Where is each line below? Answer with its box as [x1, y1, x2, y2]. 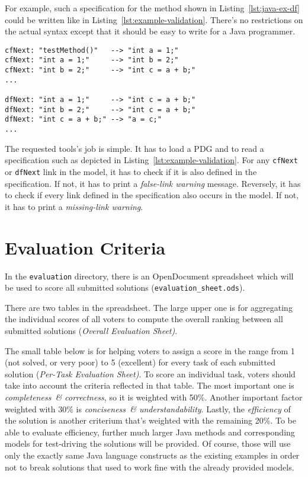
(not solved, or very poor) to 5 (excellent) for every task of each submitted [5, 356, 275, 368]
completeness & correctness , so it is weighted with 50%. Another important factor [5, 390, 303, 403]
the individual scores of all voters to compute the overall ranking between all [5, 313, 283, 325]
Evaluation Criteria [5, 235, 166, 259]
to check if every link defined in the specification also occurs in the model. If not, [5, 189, 299, 201]
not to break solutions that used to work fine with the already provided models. [5, 460, 294, 473]
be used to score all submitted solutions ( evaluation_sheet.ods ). [5, 281, 245, 294]
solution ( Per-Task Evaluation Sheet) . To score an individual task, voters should [5, 367, 296, 380]
